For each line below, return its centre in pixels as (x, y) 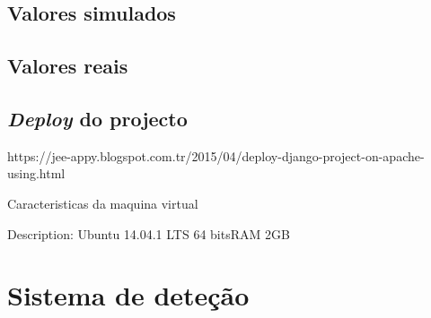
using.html (36, 173)
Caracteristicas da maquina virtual (103, 203)
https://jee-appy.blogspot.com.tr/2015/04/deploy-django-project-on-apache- (216, 155)
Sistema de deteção (128, 295)
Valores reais (68, 66)
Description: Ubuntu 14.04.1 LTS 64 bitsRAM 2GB (149, 233)
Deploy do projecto (97, 118)
